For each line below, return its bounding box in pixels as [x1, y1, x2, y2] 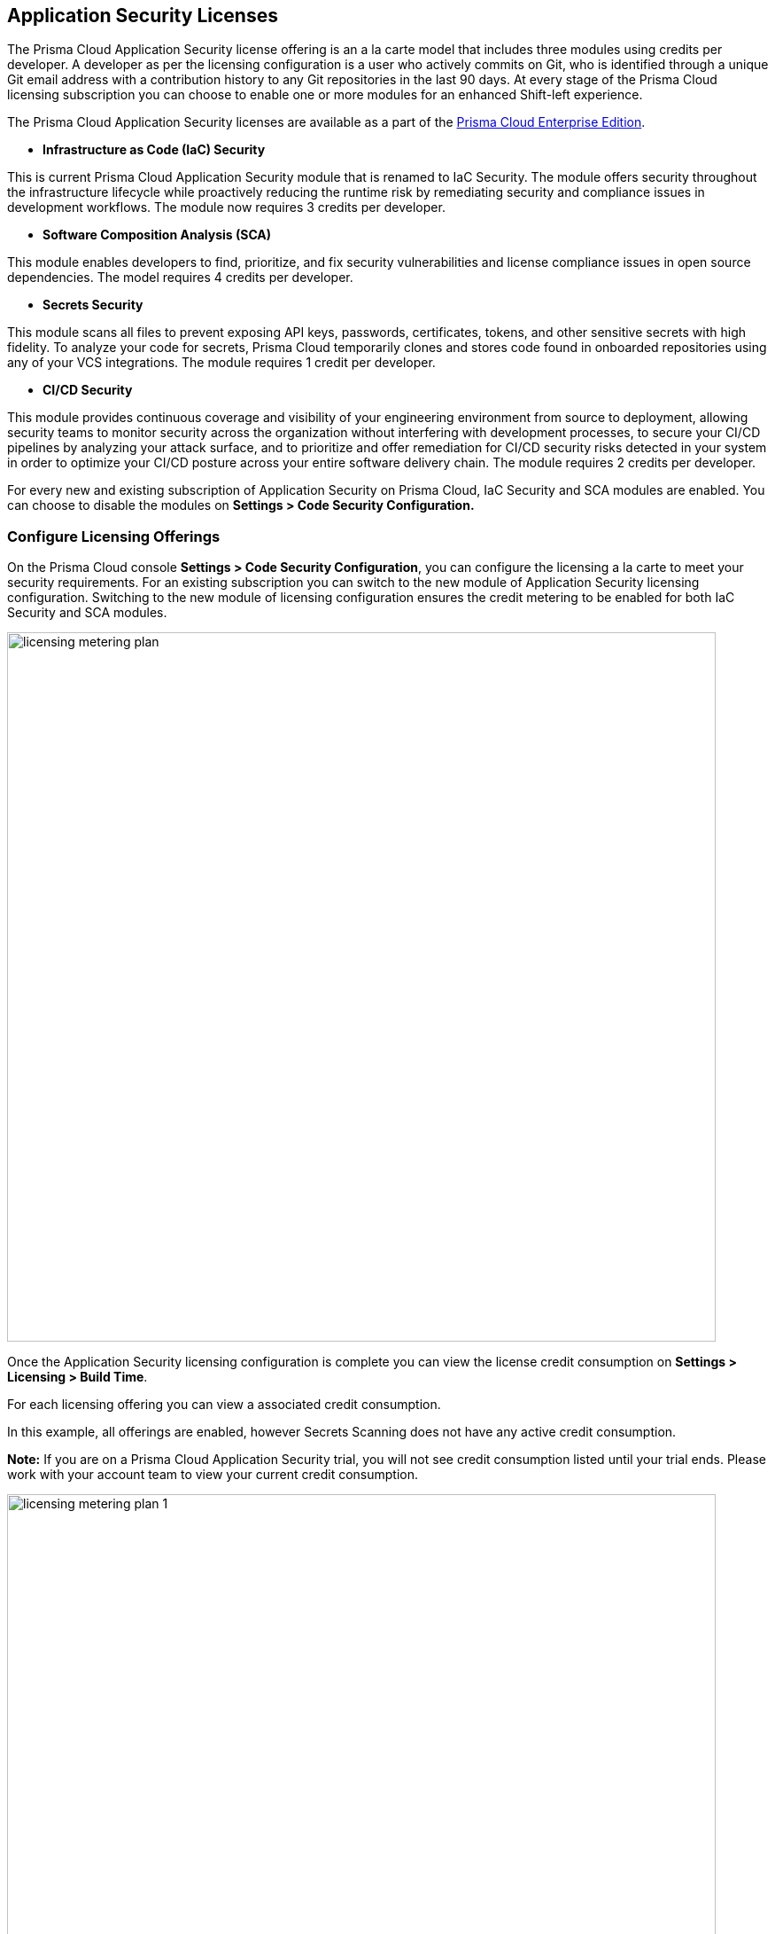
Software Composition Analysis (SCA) [43, 227, 272, 243]
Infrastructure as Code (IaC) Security [43, 142, 266, 158]
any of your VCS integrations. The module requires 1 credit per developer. [7, 355, 436, 371]
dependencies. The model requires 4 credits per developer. [7, 270, 353, 286]
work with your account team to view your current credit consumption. [7, 1467, 419, 1483]
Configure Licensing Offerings [7, 527, 221, 545]
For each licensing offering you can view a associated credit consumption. [7, 1397, 441, 1413]
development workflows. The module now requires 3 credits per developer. [7, 200, 446, 215]
